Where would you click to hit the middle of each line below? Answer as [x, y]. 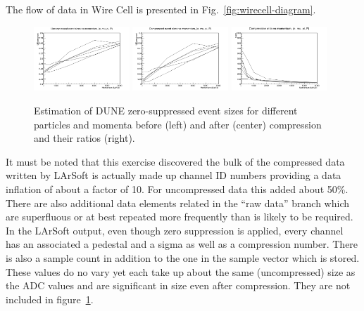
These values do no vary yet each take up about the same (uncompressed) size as [181, 271]
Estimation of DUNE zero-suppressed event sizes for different [166, 110]
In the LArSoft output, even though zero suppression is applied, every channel [175, 230]
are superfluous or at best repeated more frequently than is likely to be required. [180, 217]
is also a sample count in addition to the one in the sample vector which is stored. [183, 257]
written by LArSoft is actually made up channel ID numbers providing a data [174, 175]
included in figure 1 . [50, 299]
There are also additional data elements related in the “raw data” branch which [177, 203]
